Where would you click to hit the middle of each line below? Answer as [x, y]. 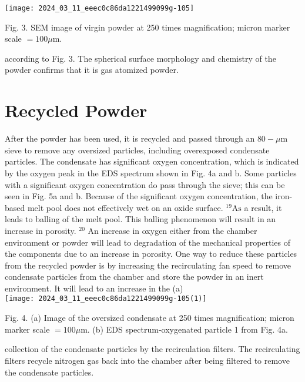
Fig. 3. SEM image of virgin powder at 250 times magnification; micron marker [148, 27]
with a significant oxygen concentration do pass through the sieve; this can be [145, 184]
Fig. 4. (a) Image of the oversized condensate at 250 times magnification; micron [150, 318]
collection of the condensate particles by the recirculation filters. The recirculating [152, 349]
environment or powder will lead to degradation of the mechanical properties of [148, 242]
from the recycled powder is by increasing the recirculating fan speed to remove [148, 265]
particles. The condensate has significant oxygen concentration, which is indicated [152, 161]
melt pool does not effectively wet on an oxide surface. [125, 207]
